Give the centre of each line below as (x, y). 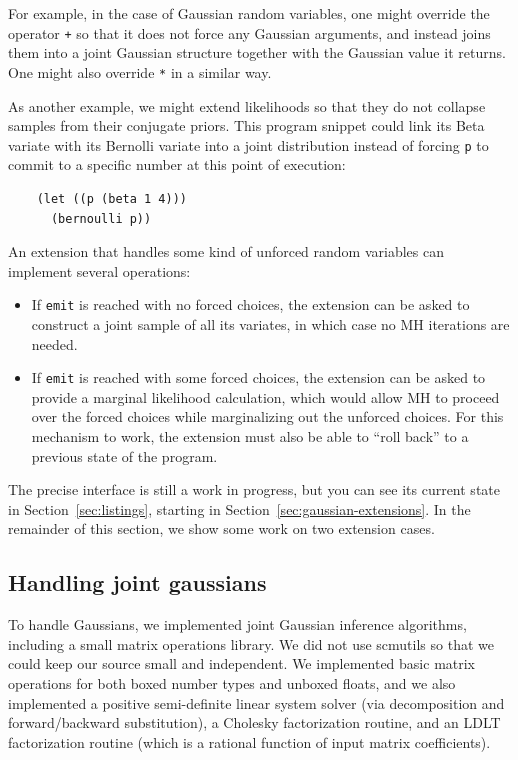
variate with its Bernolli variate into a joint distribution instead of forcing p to (248, 144)
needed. (54, 343)
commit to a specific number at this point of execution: (177, 164)
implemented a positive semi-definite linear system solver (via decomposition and (256, 702)
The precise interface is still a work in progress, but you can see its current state (254, 489)
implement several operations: (99, 270)
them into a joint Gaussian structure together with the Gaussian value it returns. (257, 52)
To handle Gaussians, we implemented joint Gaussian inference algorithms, (237, 624)
